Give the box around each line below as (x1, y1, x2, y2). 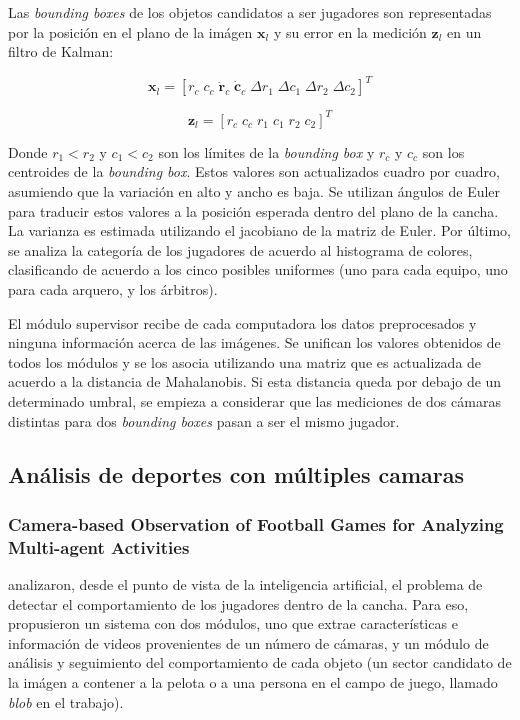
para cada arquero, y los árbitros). (8, 278, 218, 299)
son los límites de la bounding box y (158, 141, 375, 162)
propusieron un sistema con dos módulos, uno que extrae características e (8, 613, 458, 634)
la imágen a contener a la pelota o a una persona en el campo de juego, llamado (8, 671, 498, 692)
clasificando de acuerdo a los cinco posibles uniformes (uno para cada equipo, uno (8, 259, 508, 280)
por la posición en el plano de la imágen (8, 21, 253, 42)
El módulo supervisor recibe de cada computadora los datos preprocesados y (8, 312, 477, 333)
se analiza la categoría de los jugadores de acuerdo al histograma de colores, (8, 239, 473, 260)
